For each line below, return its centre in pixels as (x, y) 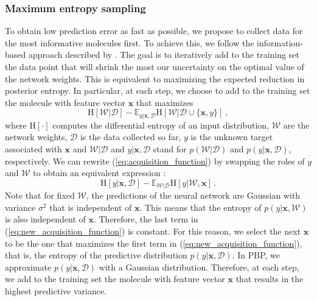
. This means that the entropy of (200, 207)
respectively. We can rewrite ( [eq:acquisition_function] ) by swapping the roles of (155, 161)
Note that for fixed (40, 195)
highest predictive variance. (56, 291)
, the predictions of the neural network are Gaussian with (193, 195)
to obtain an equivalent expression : (99, 173)
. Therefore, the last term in (146, 219)
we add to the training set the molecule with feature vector (115, 279)
